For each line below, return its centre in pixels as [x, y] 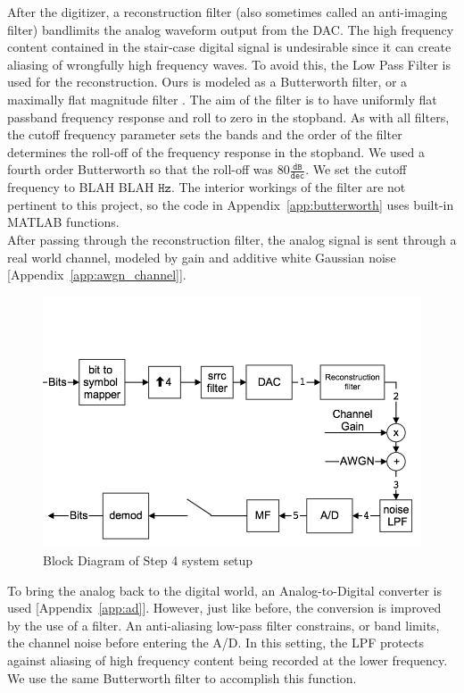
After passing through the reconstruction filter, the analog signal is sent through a [232, 239]
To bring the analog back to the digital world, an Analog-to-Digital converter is [224, 590]
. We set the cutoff [356, 169]
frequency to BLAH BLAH [81, 187]
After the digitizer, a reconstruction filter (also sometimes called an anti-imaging [228, 12]
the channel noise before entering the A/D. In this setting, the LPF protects [216, 643]
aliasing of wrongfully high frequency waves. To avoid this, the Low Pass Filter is [229, 64]
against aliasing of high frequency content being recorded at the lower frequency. [228, 660]
